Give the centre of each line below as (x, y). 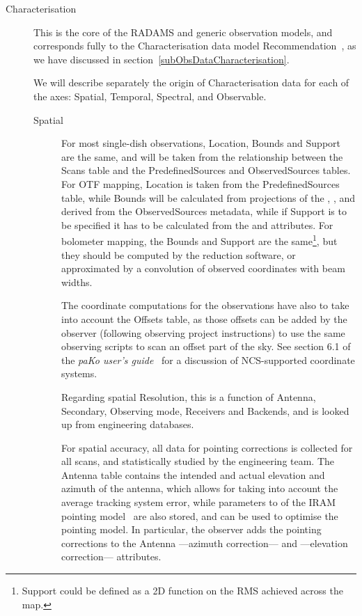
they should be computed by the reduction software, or (179, 254)
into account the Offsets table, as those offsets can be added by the (204, 318)
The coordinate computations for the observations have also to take (205, 305)
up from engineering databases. (128, 424)
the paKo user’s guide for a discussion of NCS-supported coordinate (208, 360)
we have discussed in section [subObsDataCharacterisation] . (162, 59)
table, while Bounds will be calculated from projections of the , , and (208, 197)
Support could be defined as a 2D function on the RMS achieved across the (182, 591)
